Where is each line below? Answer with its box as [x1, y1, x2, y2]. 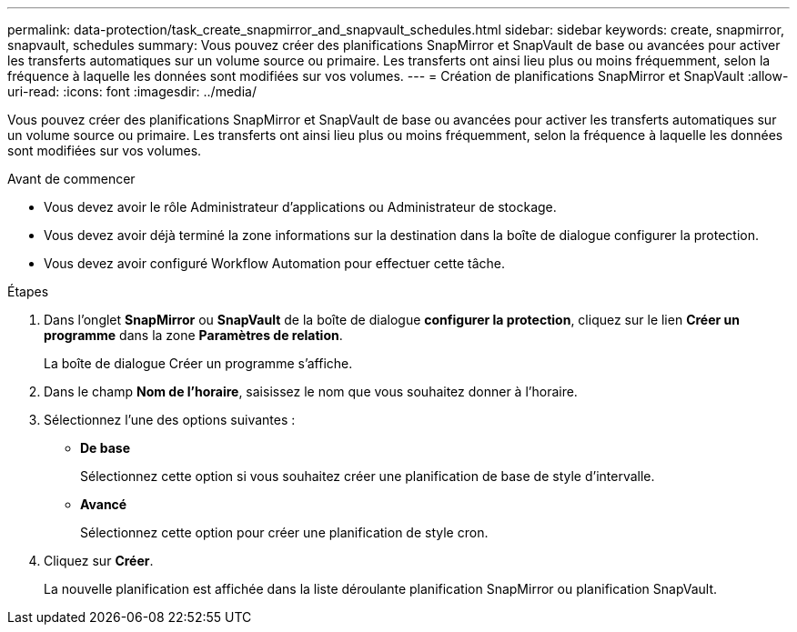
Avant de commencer [7, 171, 136, 186]
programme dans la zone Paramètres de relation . [44, 327, 343, 343]
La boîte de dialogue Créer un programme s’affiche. [44, 356, 353, 371]
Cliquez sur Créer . [44, 553, 154, 568]
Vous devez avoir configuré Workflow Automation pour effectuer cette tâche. [44, 256, 506, 271]
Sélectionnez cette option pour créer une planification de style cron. [80, 525, 489, 540]
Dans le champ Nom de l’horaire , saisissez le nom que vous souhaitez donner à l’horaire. [44, 384, 578, 399]
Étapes [7, 284, 49, 299]
